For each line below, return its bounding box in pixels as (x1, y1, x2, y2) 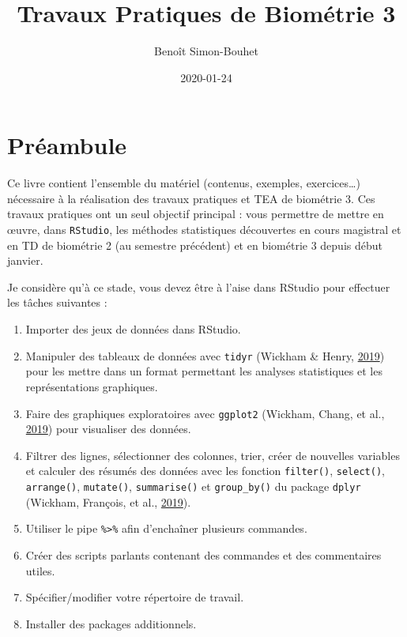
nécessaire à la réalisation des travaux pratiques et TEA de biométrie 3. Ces (7, 190, 375, 206)
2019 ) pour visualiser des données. (25, 420, 191, 437)
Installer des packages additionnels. (25, 615, 197, 631)
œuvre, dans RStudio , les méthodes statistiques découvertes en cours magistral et (7, 221, 401, 238)
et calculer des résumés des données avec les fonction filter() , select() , (25, 462, 385, 479)
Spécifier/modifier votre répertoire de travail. (25, 589, 244, 605)
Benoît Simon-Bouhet (154, 43, 258, 59)
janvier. (7, 252, 43, 269)
